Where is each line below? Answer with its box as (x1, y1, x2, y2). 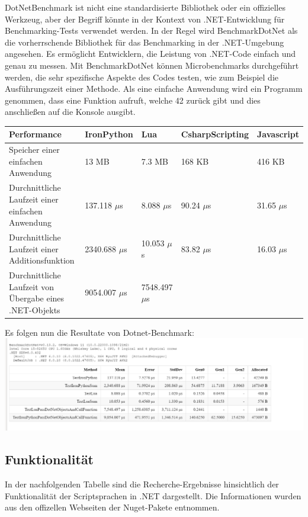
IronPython (85, 128, 133, 140)
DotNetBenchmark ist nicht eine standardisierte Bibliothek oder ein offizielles (5, 1, 285, 13)
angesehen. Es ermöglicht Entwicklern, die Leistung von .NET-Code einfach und (5, 47, 296, 60)
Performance (9, 128, 62, 140)
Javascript (257, 128, 299, 140)
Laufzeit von (9, 280, 54, 293)
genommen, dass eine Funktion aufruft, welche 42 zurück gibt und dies (5, 94, 261, 106)
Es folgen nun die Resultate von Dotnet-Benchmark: (5, 326, 194, 338)
